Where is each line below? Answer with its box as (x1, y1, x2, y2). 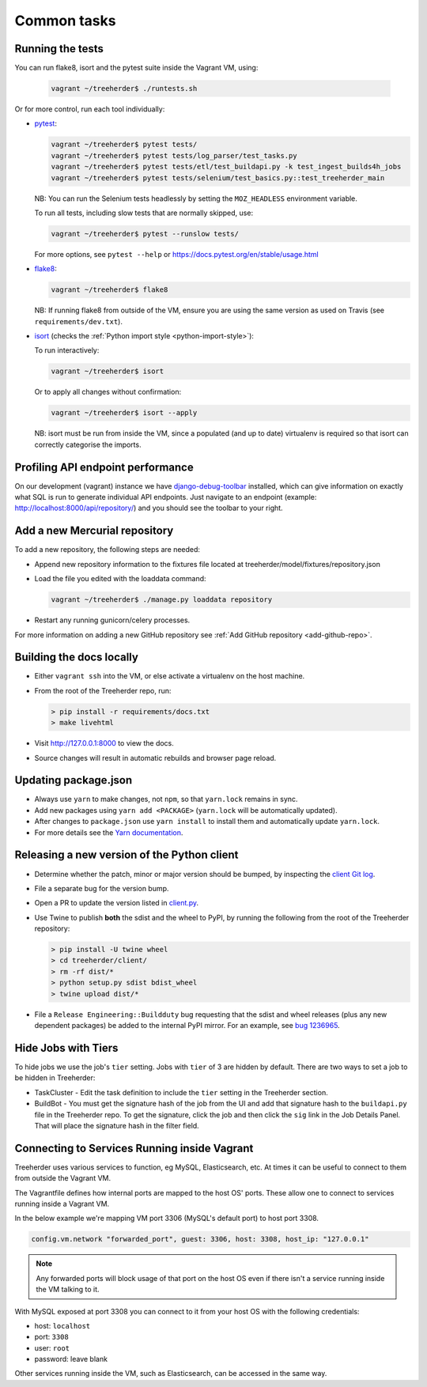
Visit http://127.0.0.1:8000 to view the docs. (34, 739, 174, 748)
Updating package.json (14, 773, 133, 787)
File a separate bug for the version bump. (34, 883, 169, 893)
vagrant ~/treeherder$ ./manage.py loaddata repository (51, 595, 273, 604)
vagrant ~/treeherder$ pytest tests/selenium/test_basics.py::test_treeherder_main (51, 173, 385, 182)
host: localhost (34, 1321, 91, 1330)
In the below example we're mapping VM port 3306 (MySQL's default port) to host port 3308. (14, 1214, 319, 1223)
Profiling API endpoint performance (14, 460, 194, 474)
